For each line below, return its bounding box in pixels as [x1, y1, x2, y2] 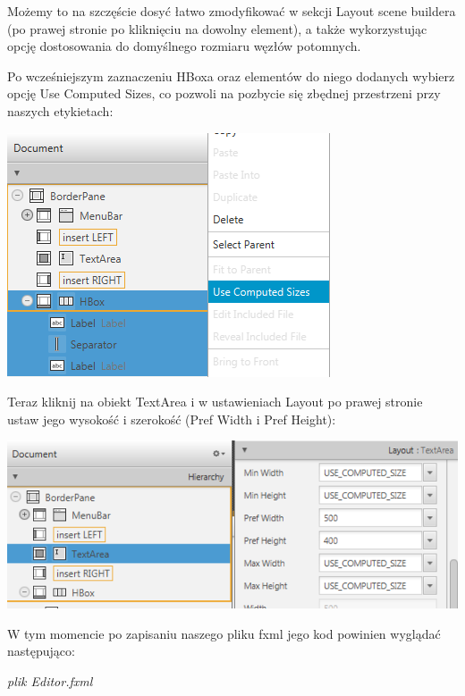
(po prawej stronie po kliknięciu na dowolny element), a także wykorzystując [7, 19, 427, 38]
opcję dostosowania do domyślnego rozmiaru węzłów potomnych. [7, 37, 361, 55]
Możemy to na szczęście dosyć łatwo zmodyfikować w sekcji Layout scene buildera [7, 2, 456, 20]
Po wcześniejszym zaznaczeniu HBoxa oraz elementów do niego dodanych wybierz [7, 66, 455, 85]
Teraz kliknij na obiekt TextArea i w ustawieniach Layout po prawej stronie [7, 392, 423, 411]
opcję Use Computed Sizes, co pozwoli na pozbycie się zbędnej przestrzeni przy [7, 84, 441, 103]
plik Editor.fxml [7, 671, 93, 690]
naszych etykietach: [7, 101, 114, 120]
